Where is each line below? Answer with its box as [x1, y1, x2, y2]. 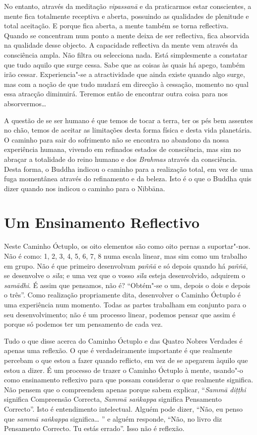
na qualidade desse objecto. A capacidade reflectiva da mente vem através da [4, 40, 238, 50]
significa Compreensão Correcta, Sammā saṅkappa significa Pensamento [4, 394, 222, 404]
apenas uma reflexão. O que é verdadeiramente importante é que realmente [4, 345, 232, 356]
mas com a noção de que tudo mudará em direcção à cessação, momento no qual [4, 78, 249, 89]
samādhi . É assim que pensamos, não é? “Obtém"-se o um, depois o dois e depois [4, 280, 251, 290]
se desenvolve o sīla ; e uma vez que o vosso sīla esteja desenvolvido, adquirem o [4, 270, 246, 281]
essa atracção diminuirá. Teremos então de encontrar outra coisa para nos [4, 88, 228, 99]
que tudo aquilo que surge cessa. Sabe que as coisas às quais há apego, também [4, 59, 245, 70]
